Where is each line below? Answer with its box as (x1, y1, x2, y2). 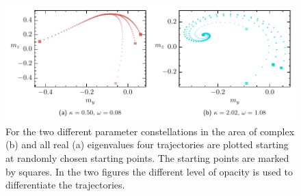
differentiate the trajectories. (5, 178, 125, 192)
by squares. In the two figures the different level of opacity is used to (5, 164, 293, 178)
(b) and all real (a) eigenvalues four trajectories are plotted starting (5, 137, 289, 152)
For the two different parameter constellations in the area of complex (5, 124, 295, 138)
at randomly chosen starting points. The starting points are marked (5, 150, 289, 165)
